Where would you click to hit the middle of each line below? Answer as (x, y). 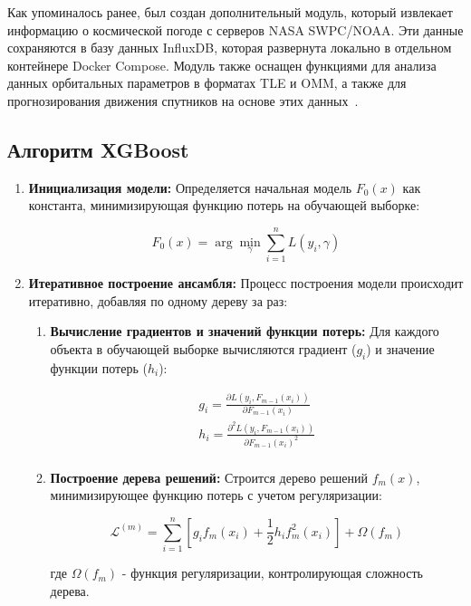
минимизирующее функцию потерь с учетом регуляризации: (216, 495)
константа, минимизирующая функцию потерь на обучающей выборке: (224, 205)
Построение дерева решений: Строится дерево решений (209, 477)
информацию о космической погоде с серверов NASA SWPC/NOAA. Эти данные (235, 29)
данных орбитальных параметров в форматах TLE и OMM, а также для (207, 83)
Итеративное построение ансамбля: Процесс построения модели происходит (246, 283)
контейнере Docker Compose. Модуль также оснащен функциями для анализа (222, 65)
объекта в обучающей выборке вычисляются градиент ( (203, 348)
